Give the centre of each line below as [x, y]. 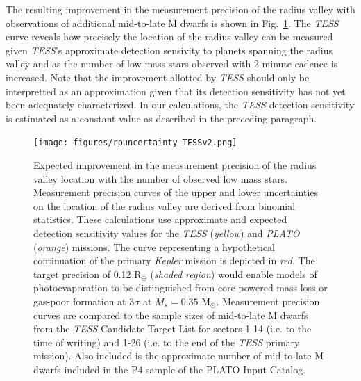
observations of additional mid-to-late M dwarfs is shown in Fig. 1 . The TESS [172, 23]
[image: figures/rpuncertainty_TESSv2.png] [135, 143]
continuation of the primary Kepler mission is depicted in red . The [174, 260]
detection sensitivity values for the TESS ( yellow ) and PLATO [167, 233]
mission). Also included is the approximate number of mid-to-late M [179, 356]
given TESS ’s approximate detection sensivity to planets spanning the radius [169, 50]
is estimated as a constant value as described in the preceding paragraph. [161, 118]
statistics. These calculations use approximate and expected [160, 219]
